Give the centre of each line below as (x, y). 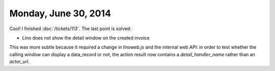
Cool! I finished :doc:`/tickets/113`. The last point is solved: (71, 29)
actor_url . (20, 62)
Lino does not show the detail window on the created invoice (86, 38)
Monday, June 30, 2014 (60, 13)
